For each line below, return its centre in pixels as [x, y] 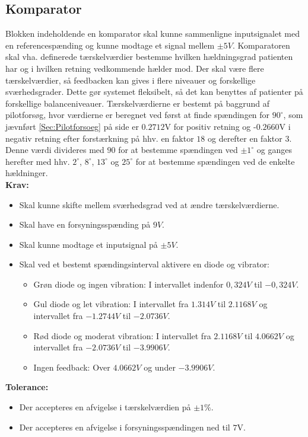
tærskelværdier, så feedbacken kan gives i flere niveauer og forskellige [131, 80]
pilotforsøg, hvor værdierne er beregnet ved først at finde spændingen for [138, 115]
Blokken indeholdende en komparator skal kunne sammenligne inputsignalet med [153, 34]
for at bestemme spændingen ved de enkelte [215, 161]
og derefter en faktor [245, 138]
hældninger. [27, 173]
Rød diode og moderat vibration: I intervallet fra [122, 335]
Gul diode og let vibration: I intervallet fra [111, 304]
